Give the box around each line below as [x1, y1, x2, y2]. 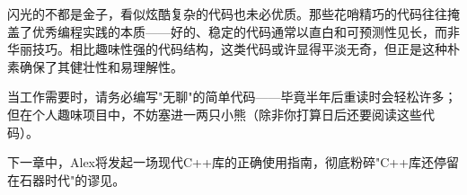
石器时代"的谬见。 [19, 170, 126, 189]
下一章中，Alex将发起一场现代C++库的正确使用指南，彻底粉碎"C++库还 [7, 153, 435, 172]
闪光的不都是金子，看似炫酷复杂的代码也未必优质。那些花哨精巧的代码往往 [7, 4, 447, 22]
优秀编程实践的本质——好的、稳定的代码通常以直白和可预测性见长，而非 [31, 22, 460, 40]
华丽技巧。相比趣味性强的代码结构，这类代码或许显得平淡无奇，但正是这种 [7, 40, 447, 58]
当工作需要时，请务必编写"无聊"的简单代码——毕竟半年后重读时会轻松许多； [7, 87, 457, 106]
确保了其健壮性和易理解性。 [19, 57, 183, 75]
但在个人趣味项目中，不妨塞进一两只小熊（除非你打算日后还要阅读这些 [7, 104, 422, 123]
